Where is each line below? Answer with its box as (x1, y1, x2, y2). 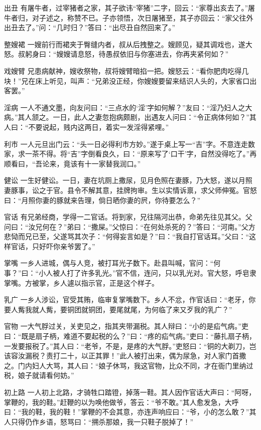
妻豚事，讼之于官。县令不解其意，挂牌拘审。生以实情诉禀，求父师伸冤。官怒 (4, 184, 257, 195)
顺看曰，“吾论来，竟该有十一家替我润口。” (4, 158, 141, 168)
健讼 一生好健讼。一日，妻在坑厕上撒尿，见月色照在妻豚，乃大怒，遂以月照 (4, 175, 252, 185)
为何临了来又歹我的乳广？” (144, 304, 232, 314)
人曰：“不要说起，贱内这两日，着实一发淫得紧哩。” (4, 121, 169, 132)
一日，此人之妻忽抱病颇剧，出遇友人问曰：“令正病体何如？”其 (53, 112, 256, 122)
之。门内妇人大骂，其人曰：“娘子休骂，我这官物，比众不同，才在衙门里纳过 (4, 360, 253, 370)
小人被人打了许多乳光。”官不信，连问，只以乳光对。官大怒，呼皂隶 (39, 268, 256, 278)
